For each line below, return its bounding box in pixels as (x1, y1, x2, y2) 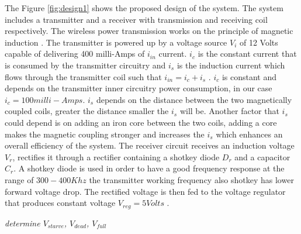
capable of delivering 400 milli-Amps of (5, 47, 145, 60)
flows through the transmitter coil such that (5, 70, 162, 82)
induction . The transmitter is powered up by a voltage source (5, 36, 227, 48)
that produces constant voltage (5, 197, 116, 209)
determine (5, 216, 40, 229)
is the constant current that (198, 47, 297, 60)
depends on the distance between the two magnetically (96, 93, 292, 105)
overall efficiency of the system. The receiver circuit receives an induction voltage (5, 139, 295, 152)
